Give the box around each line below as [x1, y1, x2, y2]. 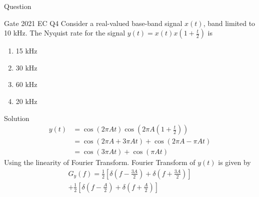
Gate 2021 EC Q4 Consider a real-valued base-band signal [4, 17, 182, 28]
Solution [4, 112, 29, 123]
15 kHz [15, 45, 37, 56]
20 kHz [15, 95, 37, 106]
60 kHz [15, 79, 37, 89]
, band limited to [203, 17, 255, 28]
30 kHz [15, 62, 37, 72]
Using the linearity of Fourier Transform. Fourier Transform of [4, 157, 195, 167]
